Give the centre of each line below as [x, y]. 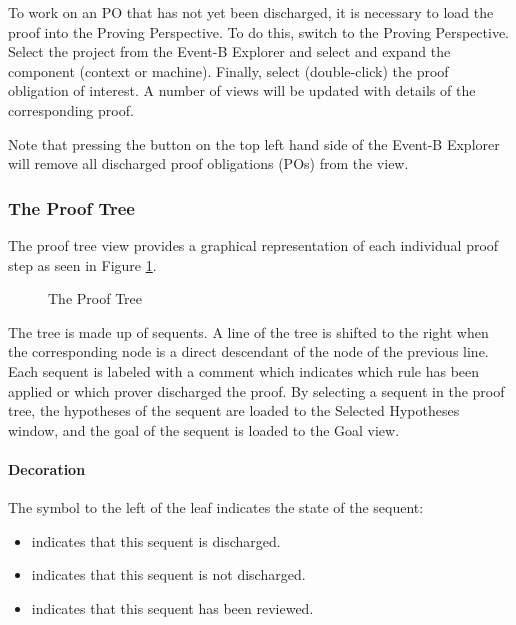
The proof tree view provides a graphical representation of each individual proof [253, 244]
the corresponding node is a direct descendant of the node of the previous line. [248, 351]
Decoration [47, 468]
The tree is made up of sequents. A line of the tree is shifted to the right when [248, 331]
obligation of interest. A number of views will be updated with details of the [242, 90]
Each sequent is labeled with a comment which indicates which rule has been [244, 370]
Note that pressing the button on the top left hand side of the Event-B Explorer [254, 143]
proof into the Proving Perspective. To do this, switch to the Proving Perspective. [259, 31]
